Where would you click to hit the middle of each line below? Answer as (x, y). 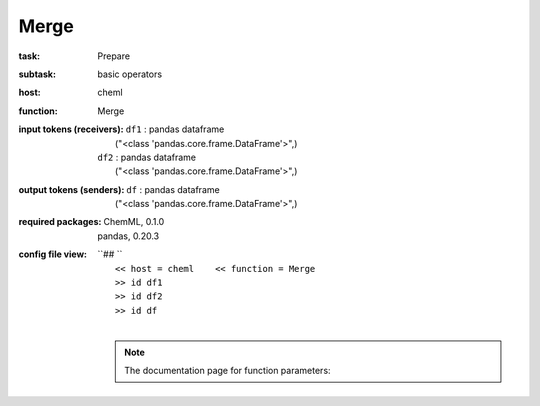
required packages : (60, 222)
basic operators (130, 74)
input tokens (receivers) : (71, 129)
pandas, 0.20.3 (128, 236)
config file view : (53, 254)
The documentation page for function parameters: (227, 370)
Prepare (113, 56)
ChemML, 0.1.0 (134, 222)
